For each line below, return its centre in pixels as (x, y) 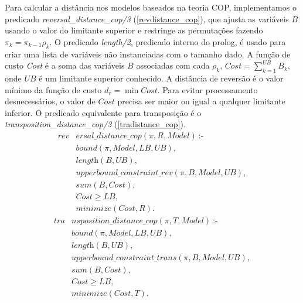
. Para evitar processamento (207, 89)
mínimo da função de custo (53, 89)
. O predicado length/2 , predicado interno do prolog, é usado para (168, 41)
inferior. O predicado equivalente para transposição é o (103, 112)
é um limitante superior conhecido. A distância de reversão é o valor (161, 78)
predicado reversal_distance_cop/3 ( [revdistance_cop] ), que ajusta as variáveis (147, 18)
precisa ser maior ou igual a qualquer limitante (201, 101)
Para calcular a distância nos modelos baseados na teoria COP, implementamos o (151, 7)
